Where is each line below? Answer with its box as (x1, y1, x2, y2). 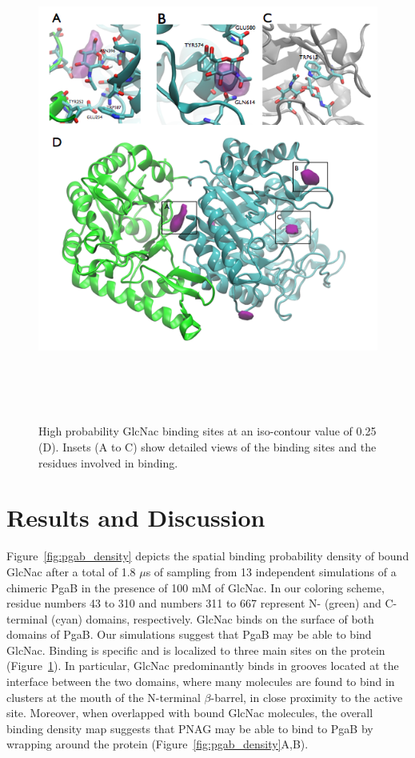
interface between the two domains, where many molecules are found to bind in (6, 673, 395, 690)
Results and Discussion (6, 501, 265, 534)
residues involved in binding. (38, 454, 178, 471)
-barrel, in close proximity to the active (210, 688, 403, 705)
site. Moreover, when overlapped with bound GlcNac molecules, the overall (6, 704, 373, 721)
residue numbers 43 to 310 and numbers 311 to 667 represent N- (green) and (6, 595, 381, 612)
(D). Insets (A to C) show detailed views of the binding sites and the (38, 439, 377, 455)
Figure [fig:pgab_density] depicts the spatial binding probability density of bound (6, 547, 409, 564)
